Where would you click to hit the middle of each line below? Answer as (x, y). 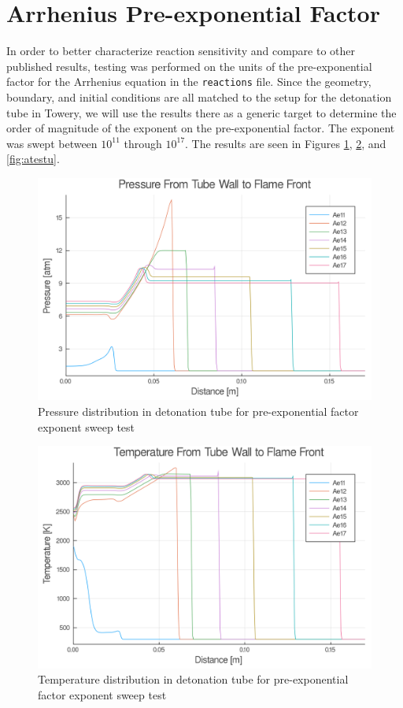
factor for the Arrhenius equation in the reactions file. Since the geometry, (189, 82)
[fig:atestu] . (33, 159)
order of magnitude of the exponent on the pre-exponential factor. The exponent (201, 128)
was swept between (52, 143)
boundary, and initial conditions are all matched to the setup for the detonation (199, 96)
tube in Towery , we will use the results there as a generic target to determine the (201, 112)
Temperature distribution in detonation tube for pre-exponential (193, 679)
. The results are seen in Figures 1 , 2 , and (286, 143)
